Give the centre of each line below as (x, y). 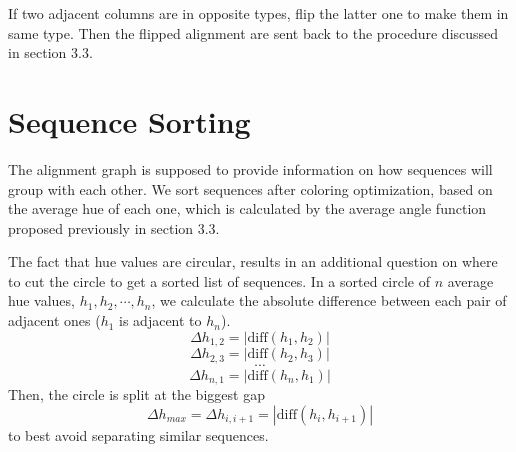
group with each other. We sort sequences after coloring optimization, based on (250, 188)
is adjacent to (160, 320)
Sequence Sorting (129, 120)
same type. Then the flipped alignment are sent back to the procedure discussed (253, 32)
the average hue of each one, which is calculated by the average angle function (247, 208)
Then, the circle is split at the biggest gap (136, 394)
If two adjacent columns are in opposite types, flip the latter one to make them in (258, 13)
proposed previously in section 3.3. (114, 227)
